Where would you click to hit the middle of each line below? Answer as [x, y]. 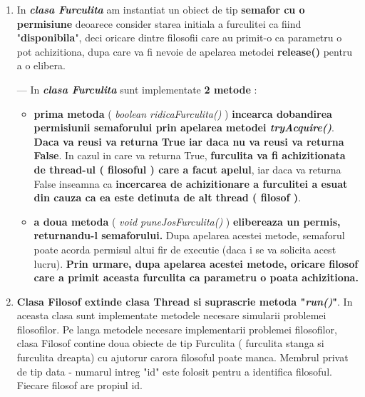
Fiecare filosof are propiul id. [79, 385]
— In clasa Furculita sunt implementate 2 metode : [137, 89]
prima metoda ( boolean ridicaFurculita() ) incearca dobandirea [183, 113]
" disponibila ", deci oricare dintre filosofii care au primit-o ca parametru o [179, 37]
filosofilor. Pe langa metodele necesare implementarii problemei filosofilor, [177, 329]
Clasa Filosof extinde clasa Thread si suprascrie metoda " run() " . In [185, 301]
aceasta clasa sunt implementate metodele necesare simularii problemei [171, 315]
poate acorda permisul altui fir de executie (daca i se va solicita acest [185, 249]
